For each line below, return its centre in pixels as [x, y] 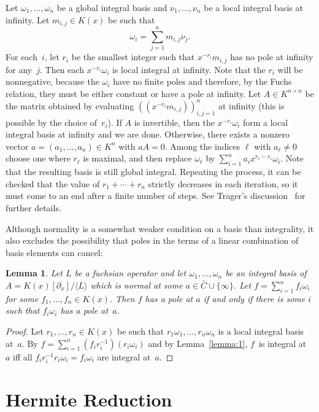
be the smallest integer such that [133, 57]
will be [290, 69]
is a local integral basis [261, 331]
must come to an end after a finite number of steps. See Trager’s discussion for [156, 196]
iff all [23, 356]
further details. [33, 208]
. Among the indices [202, 146]
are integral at [124, 356]
